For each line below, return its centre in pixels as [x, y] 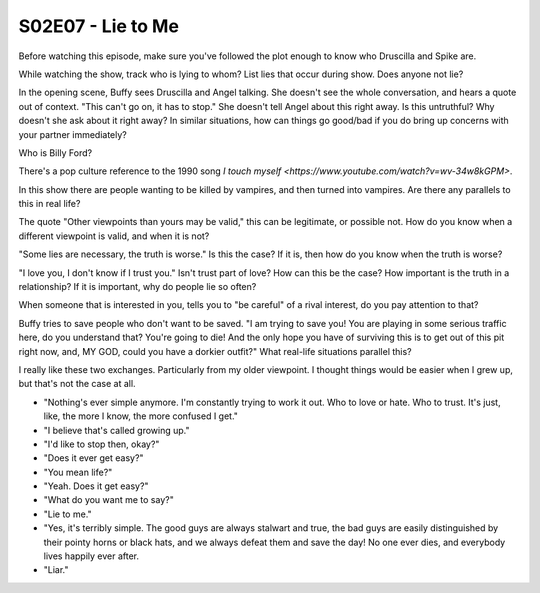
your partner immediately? [72, 134]
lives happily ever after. [91, 556]
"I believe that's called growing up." [116, 430]
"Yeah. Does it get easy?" [96, 486]
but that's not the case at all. [77, 384]
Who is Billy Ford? [55, 152]
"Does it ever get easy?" [93, 458]
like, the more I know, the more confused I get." [141, 416]
